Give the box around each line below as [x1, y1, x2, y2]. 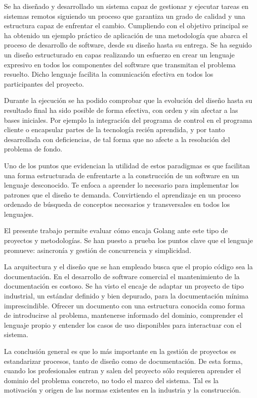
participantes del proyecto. [4, 78, 84, 89]
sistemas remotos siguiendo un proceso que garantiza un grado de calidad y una [4, 10, 246, 21]
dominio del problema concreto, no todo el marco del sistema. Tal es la [4, 375, 219, 385]
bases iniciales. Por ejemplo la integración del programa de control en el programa [4, 114, 253, 125]
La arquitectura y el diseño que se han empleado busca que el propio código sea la [4, 261, 253, 272]
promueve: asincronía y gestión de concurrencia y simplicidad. [4, 245, 191, 255]
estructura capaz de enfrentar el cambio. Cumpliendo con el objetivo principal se [4, 20, 248, 31]
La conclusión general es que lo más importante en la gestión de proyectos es [4, 346, 236, 356]
